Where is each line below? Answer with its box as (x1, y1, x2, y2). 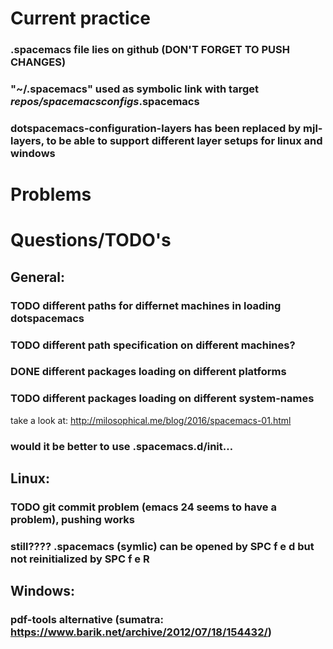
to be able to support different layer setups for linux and (46, 133, 323, 147)
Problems (10, 183, 92, 206)
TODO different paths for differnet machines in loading (10, 298, 282, 312)
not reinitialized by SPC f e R (10, 552, 150, 566)
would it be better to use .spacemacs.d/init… (10, 439, 234, 453)
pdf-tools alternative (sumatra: (10, 613, 164, 627)
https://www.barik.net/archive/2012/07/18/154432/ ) (10, 625, 272, 639)
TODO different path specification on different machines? (10, 338, 296, 352)
